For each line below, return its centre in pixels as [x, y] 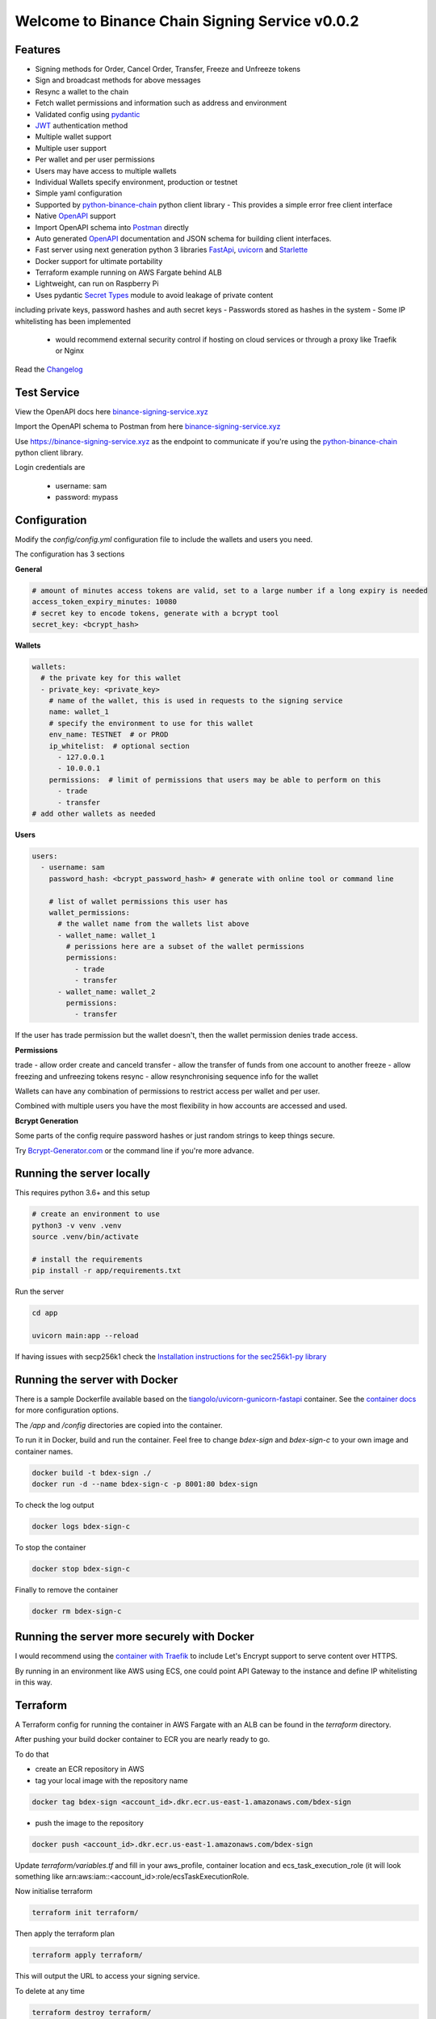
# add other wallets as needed [94, 813]
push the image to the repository [90, 1823]
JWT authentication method [82, 126]
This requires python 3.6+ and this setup [82, 1193]
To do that [32, 1754]
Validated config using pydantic [88, 114]
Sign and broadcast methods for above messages [118, 80]
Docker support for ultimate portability [99, 261]
